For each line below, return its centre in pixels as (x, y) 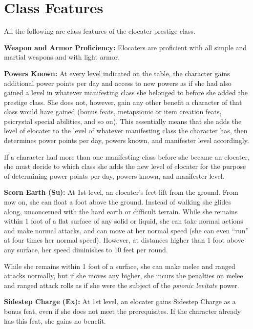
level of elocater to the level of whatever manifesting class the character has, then (126, 131)
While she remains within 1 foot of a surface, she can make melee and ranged (120, 266)
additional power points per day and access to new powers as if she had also (118, 83)
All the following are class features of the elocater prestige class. (100, 31)
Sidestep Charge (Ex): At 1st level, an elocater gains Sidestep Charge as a (120, 301)
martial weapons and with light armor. (62, 57)
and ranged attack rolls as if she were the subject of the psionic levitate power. (122, 285)
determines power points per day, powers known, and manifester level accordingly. (126, 140)
